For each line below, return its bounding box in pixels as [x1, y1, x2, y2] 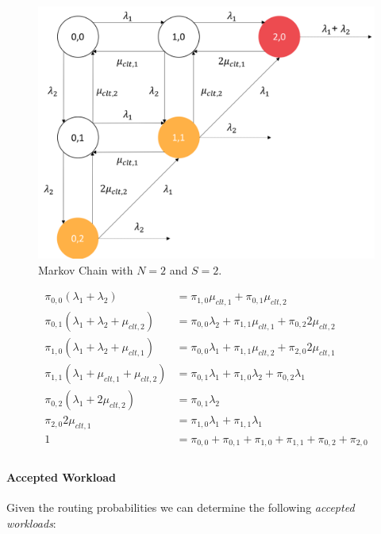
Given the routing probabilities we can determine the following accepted [6, 499, 355, 516]
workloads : [6, 514, 56, 531]
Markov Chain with [38, 261, 133, 278]
